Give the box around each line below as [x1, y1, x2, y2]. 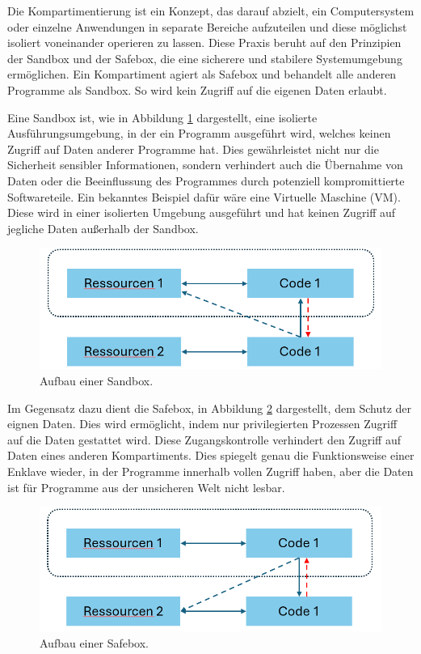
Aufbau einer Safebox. [40, 634, 149, 651]
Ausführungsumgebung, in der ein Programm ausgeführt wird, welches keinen [7, 125, 391, 142]
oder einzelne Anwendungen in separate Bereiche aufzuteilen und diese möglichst [7, 18, 407, 35]
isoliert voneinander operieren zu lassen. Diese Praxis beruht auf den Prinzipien [7, 34, 402, 51]
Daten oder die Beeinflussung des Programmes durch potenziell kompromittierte [7, 172, 405, 189]
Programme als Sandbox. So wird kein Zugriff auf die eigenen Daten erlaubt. [7, 81, 387, 98]
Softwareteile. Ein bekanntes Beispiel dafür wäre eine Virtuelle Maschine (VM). [7, 188, 401, 205]
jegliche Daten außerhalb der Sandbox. [7, 219, 199, 236]
